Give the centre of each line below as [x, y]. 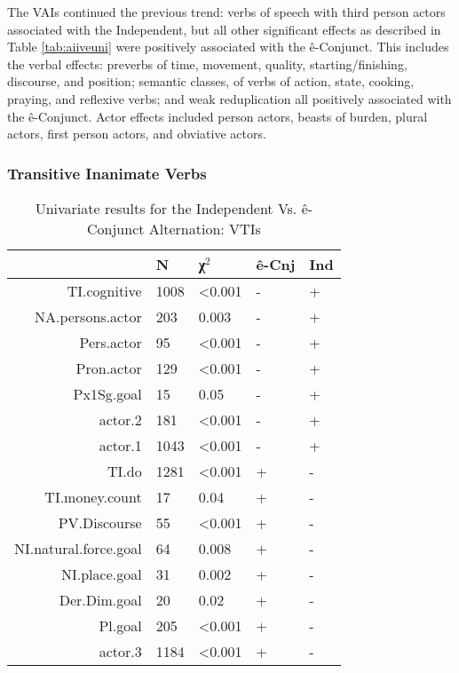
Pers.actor [111, 342]
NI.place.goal [102, 574]
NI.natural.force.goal [78, 548]
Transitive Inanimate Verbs [107, 173]
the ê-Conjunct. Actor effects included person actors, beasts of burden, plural [218, 116]
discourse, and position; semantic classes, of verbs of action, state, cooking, [211, 81]
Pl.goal [120, 625]
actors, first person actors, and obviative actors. [137, 134]
